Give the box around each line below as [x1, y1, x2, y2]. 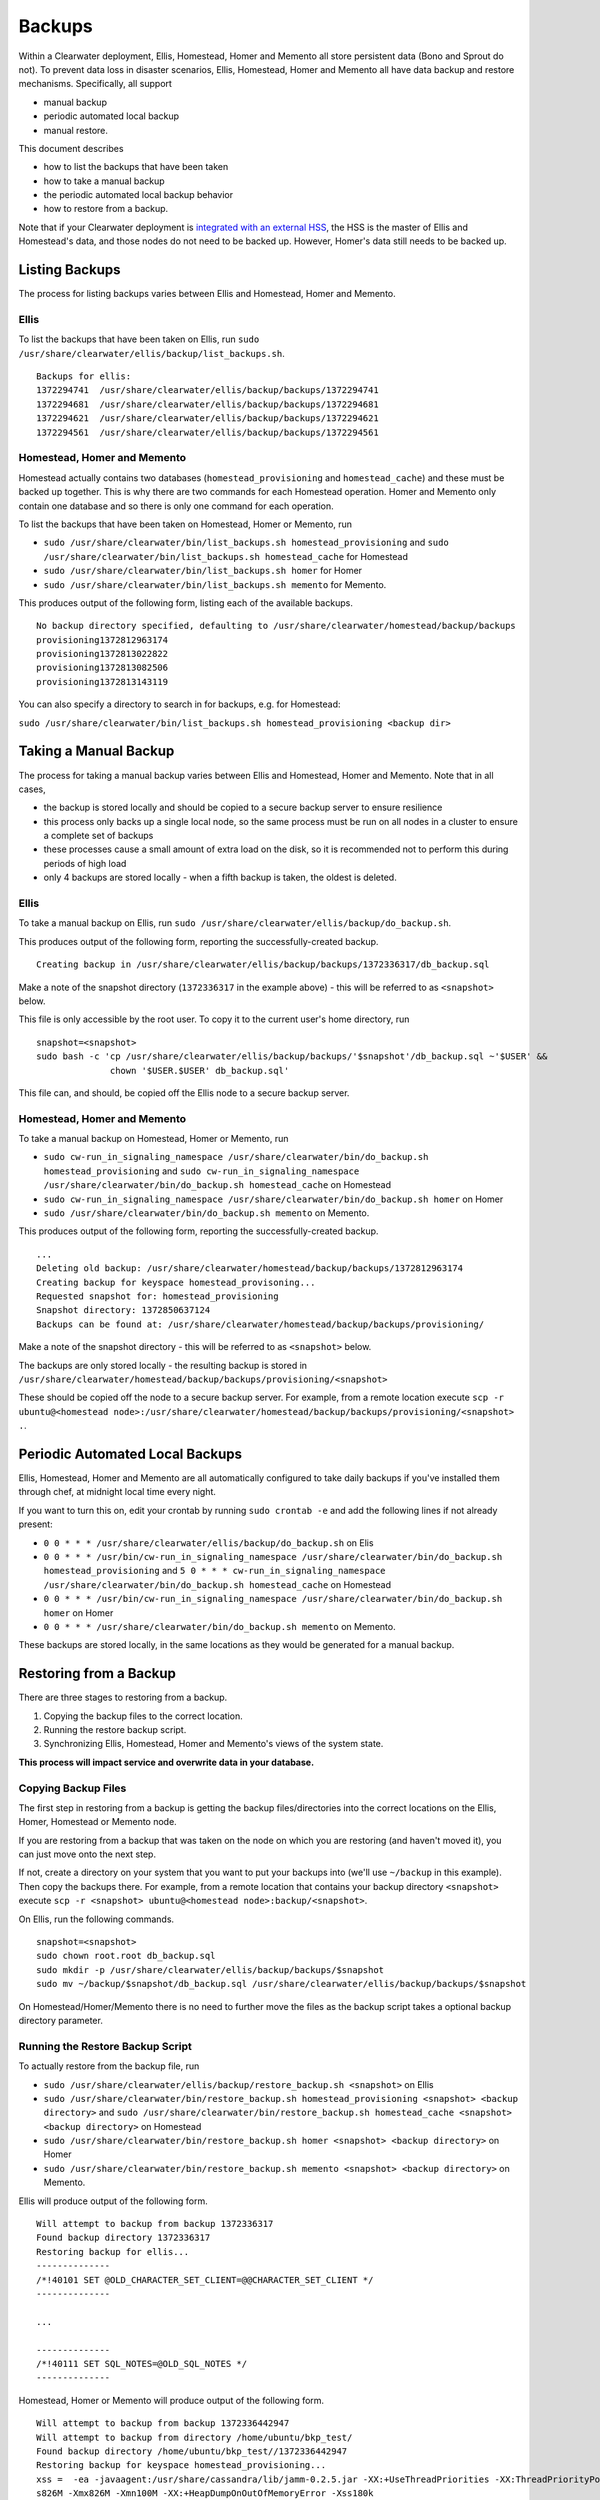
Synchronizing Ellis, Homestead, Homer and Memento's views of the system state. [43, 1738, 384, 1750]
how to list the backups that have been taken [43, 161, 229, 173]
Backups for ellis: [36, 371, 132, 382]
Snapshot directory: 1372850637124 [36, 1305, 211, 1316]
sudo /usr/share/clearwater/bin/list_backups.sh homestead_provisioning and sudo [43, 536, 449, 549]
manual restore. [43, 124, 109, 136]
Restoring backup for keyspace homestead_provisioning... [36, 2460, 327, 2471]
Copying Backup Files [18, 1781, 127, 1795]
